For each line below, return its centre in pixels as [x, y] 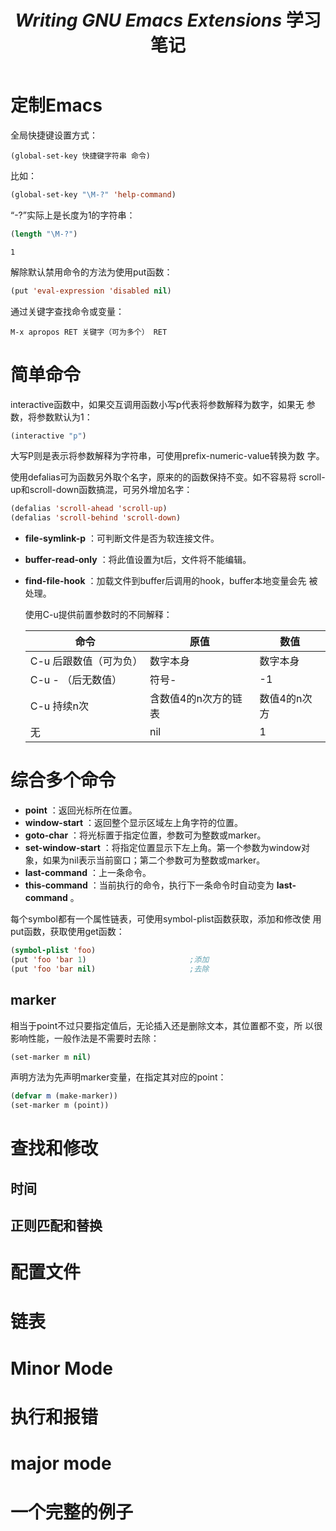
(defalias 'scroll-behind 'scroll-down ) [96, 518]
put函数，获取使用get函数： [67, 932]
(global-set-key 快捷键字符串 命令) [80, 156]
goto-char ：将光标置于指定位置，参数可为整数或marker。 [145, 835]
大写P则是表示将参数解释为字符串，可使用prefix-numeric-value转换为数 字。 [167, 456]
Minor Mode [61, 1368]
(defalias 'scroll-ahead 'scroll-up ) [89, 509]
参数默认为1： [64, 417]
